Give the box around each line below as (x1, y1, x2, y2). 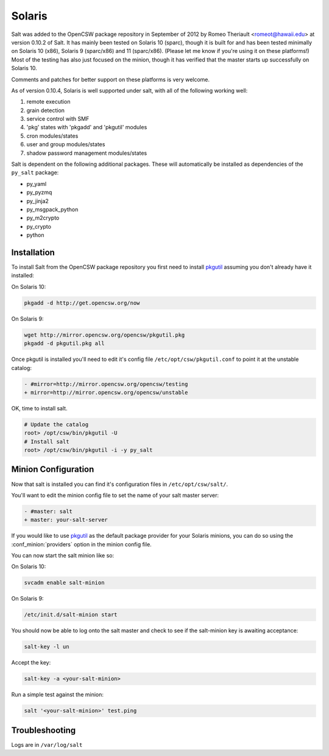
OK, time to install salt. (11, 404, 68, 412)
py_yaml (26, 180, 47, 187)
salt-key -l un (24, 643, 69, 651)
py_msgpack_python (26, 205, 79, 213)
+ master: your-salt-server (24, 516, 108, 524)
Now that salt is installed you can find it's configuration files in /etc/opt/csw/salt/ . (11, 480, 228, 488)
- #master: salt (24, 508, 73, 515)
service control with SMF (26, 115, 90, 123)
